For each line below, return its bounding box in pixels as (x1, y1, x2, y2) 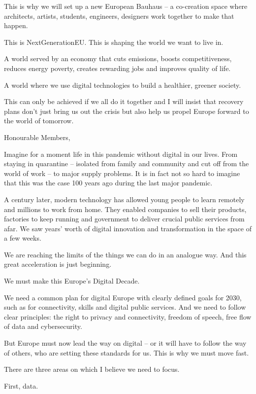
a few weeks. (4, 233, 41, 243)
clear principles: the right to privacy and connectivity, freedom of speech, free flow (4, 311, 252, 322)
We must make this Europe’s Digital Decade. (4, 276, 140, 286)
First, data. (4, 380, 38, 391)
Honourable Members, (4, 132, 70, 142)
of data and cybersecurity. (4, 321, 82, 331)
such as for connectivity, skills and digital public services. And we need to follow (4, 302, 246, 312)
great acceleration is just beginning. (4, 259, 112, 269)
